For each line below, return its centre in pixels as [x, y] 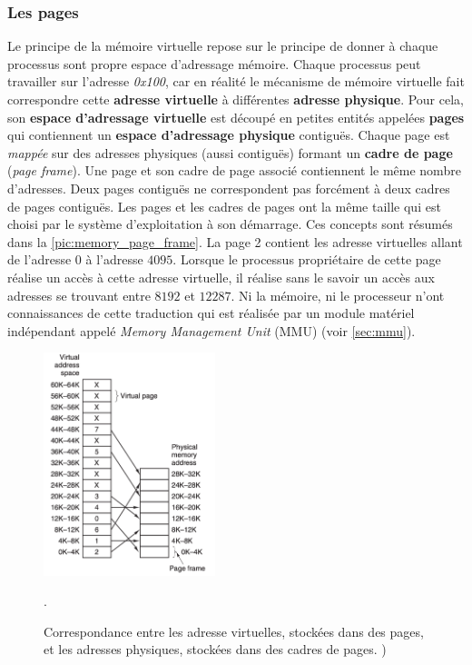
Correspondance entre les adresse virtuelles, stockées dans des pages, [234, 631]
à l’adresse [114, 259]
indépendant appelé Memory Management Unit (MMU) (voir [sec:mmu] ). [211, 330]
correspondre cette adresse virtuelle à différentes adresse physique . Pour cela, [236, 99]
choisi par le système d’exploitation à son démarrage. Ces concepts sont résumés [230, 224]
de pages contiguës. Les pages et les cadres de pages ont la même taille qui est [224, 206]
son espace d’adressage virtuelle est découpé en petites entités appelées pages [236, 117]
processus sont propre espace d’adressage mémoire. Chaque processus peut [214, 63]
